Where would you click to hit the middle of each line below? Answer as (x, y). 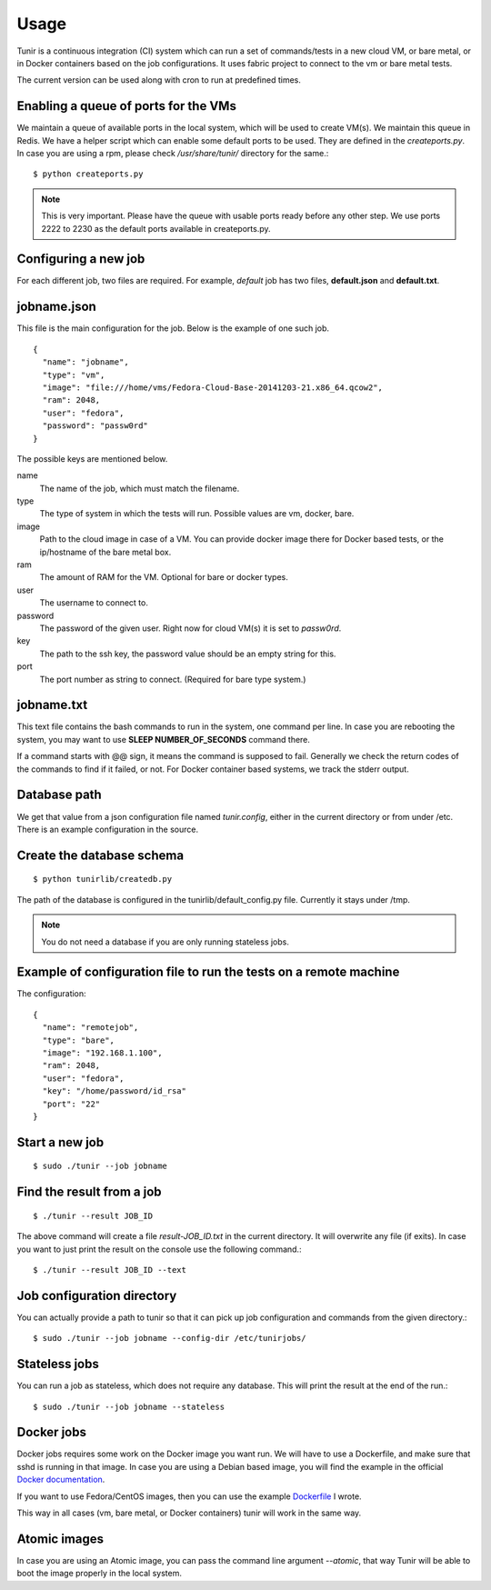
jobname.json (57, 307)
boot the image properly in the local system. (99, 1574)
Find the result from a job (90, 1192)
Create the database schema (100, 855)
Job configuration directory (97, 1295)
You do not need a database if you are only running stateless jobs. (165, 942)
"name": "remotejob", (90, 1028)
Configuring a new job (81, 259)
